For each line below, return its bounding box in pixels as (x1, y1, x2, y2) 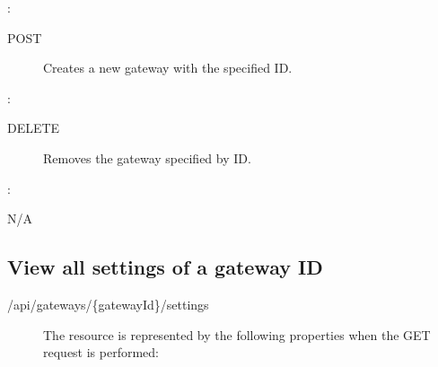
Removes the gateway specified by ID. (43, 148, 251, 167)
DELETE (7, 118, 60, 137)
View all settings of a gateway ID (7, 253, 323, 281)
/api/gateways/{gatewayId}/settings (7, 294, 209, 313)
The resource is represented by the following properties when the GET (43, 325, 431, 344)
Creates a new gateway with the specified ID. (43, 58, 293, 77)
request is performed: (43, 343, 159, 362)
